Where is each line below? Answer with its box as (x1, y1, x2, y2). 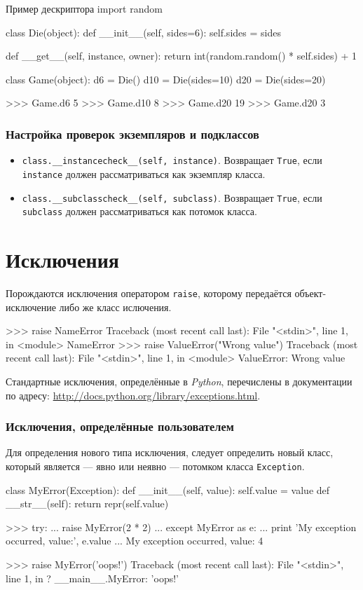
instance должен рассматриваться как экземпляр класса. (22, 166, 266, 181)
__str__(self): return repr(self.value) (6, 496, 169, 511)
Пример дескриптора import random (6, 1, 163, 15)
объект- (294, 285, 327, 300)
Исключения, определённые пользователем (6, 418, 234, 435)
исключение (6, 299, 56, 314)
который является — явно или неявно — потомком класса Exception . (6, 458, 305, 473)
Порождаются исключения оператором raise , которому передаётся (6, 285, 292, 300)
